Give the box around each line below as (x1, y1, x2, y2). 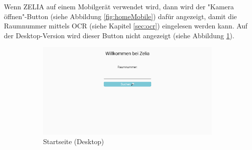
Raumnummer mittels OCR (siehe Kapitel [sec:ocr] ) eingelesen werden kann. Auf (4, 21, 248, 31)
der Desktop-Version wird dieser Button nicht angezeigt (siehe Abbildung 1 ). (4, 30, 234, 40)
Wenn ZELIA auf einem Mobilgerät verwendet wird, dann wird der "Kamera (4, 1, 234, 11)
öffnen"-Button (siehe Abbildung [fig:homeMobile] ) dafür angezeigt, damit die (4, 11, 237, 21)
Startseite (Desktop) (43, 136, 104, 147)
